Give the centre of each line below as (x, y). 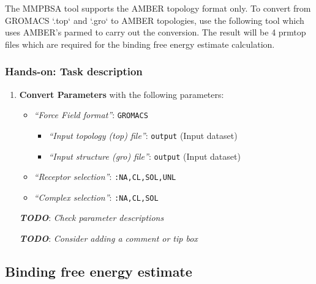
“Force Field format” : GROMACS (91, 115)
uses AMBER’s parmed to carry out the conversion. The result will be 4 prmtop (156, 32)
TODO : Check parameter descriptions (92, 218)
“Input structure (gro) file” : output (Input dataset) (145, 156)
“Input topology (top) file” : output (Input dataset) (143, 135)
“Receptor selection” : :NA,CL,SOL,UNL (105, 177)
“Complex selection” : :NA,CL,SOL (96, 197)
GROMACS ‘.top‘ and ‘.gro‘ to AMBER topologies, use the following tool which (155, 20)
